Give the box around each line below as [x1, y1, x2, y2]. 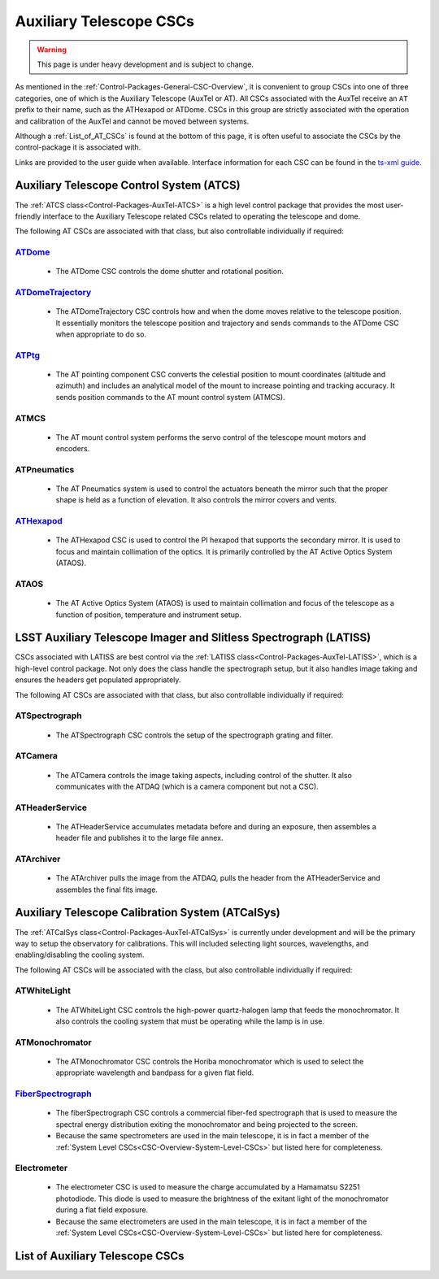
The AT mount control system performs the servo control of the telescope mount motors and [55, 432, 367, 442]
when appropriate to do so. [55, 329, 146, 339]
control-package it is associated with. [15, 142, 141, 152]
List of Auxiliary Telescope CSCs [15, 1249, 185, 1263]
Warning [37, 45, 67, 54]
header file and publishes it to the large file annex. [55, 833, 224, 843]
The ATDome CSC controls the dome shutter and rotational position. [55, 267, 285, 276]
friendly [15, 211, 41, 221]
